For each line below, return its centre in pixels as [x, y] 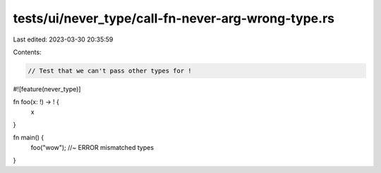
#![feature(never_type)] [47, 89]
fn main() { [29, 138]
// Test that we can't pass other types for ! [110, 71]
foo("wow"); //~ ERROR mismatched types [92, 147]
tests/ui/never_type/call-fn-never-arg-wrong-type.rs [174, 18]
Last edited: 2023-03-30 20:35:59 [63, 39]
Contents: [27, 52]
